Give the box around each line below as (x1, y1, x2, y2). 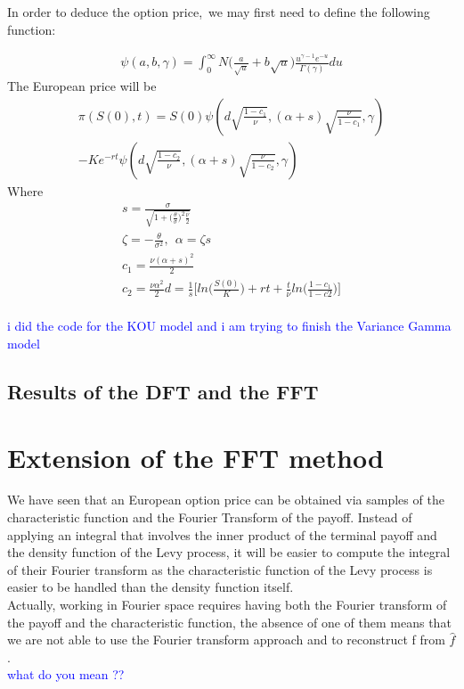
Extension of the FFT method (7, 439, 384, 475)
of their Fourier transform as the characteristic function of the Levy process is (7, 560, 433, 578)
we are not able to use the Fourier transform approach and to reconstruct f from (7, 630, 445, 649)
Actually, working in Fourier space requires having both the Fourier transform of (7, 595, 447, 614)
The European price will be (7, 77, 157, 95)
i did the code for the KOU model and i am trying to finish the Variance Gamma (7, 316, 452, 335)
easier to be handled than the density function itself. (7, 578, 294, 596)
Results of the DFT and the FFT (7, 377, 319, 405)
